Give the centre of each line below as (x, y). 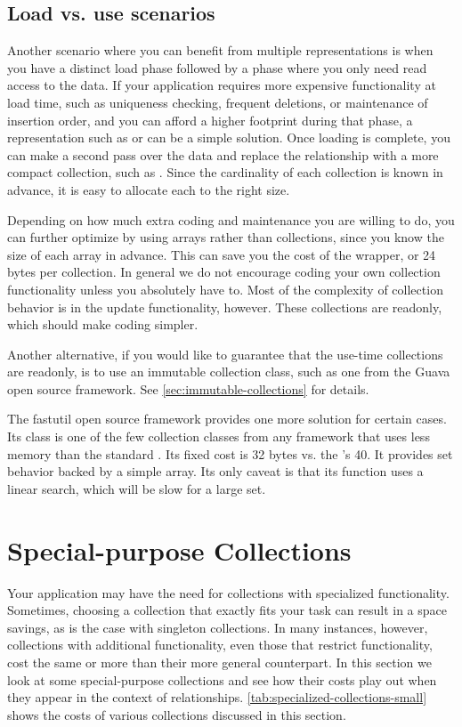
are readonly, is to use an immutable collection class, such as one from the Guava (229, 372)
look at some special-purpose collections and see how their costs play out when (222, 679)
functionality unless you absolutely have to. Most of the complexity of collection (225, 289)
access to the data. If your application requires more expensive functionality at (222, 85)
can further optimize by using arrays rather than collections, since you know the (226, 237)
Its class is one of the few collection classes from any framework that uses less (219, 436)
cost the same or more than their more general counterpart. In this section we (219, 662)
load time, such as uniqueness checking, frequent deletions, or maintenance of (218, 102)
